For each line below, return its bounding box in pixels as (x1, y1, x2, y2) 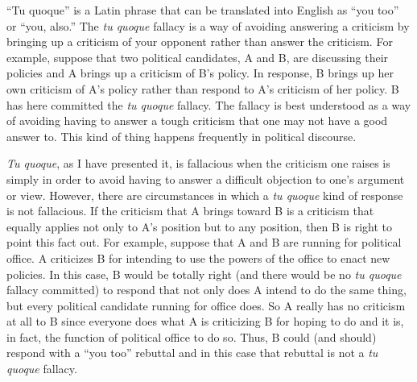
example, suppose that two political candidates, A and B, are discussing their (6, 48, 389, 65)
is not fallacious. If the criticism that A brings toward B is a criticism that (6, 202, 374, 219)
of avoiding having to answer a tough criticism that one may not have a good (6, 112, 388, 129)
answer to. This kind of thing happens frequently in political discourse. (6, 127, 357, 144)
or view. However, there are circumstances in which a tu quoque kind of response (6, 186, 403, 203)
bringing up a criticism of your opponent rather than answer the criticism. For (6, 33, 393, 50)
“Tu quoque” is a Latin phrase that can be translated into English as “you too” (6, 2, 399, 18)
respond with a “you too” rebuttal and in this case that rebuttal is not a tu (6, 344, 378, 361)
